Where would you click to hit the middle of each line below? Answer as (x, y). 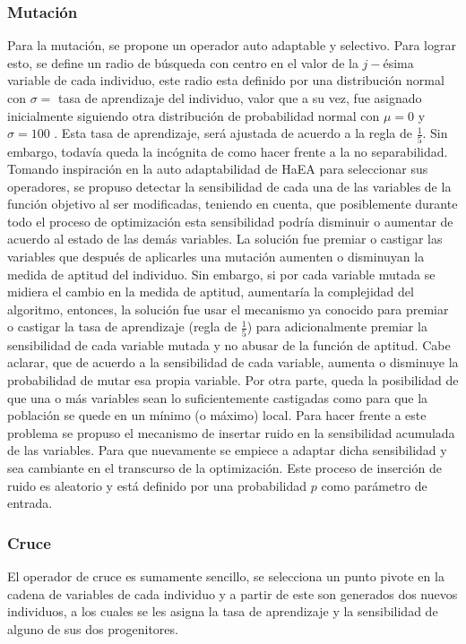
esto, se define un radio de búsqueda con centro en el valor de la (183, 62)
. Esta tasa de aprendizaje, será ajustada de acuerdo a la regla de (233, 133)
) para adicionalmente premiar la (337, 326)
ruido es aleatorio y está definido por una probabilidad (157, 485)
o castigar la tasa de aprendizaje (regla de (122, 326)
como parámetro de (374, 485)
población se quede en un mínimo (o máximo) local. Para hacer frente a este (217, 415)
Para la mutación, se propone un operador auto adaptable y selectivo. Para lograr (232, 45)
